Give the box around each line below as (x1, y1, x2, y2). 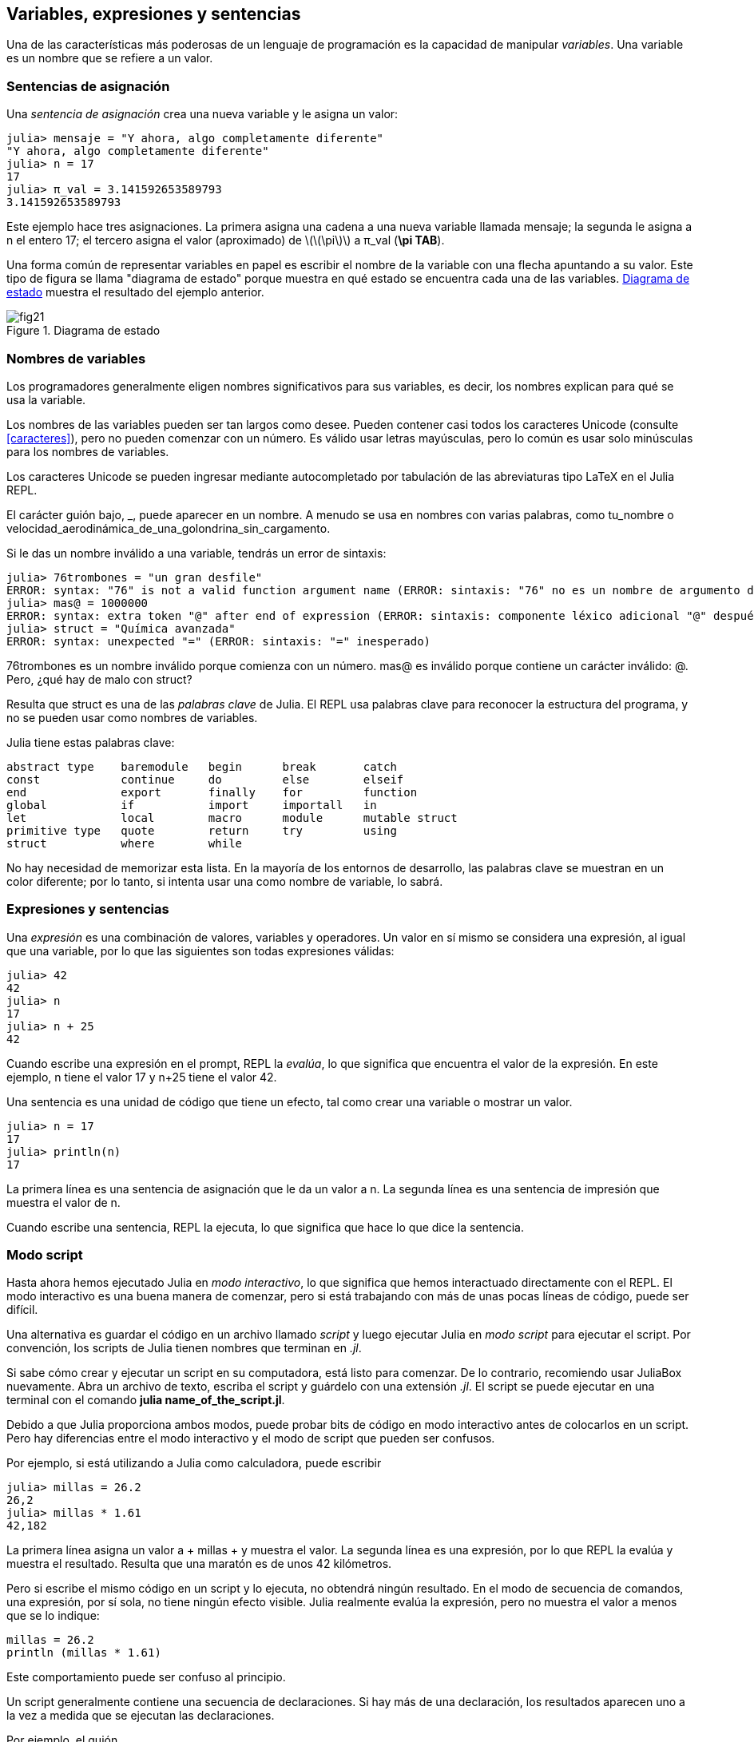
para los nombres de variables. (6, 444, 169, 458)
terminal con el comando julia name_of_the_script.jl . (6, 1393, 285, 1407)
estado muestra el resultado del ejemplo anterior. (6, 285, 264, 300)
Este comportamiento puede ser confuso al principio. (6, 1670, 286, 1684)
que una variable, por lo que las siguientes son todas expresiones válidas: (6, 943, 395, 958)
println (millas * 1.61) (6, 1646, 161, 1660)
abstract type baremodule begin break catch (6, 760, 397, 773)
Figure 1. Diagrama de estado (6, 323, 161, 338)
